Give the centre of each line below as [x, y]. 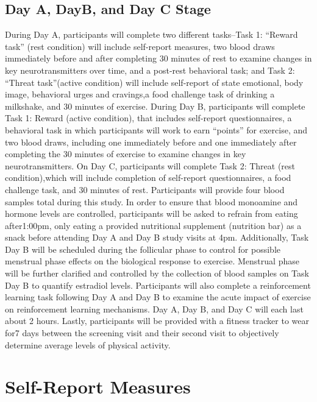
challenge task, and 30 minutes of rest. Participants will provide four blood [145, 189]
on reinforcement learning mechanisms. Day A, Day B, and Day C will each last [154, 309]
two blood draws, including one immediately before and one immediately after [151, 142]
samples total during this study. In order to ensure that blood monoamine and [151, 201]
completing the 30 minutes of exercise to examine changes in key [126, 154]
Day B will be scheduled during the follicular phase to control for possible [143, 249]
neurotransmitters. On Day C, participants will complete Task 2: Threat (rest [150, 165]
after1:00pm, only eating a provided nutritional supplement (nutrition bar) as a [153, 225]
